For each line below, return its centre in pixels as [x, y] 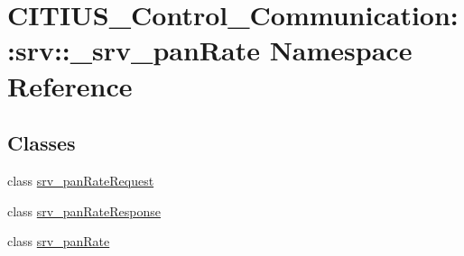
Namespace [341, 50]
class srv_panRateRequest [81, 180]
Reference [70, 85]
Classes [42, 143]
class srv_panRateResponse [84, 210]
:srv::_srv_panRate [134, 50]
